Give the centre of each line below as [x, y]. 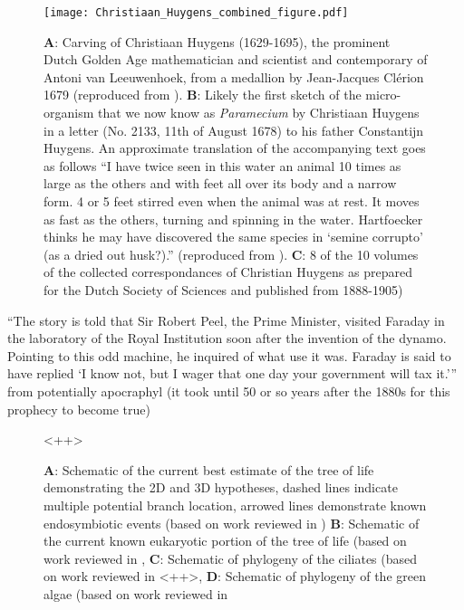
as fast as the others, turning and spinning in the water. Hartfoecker [233, 219]
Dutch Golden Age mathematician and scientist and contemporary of [236, 59]
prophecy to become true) [79, 409]
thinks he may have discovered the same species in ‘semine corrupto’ [233, 237]
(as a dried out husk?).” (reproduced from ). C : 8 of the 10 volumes [231, 254]
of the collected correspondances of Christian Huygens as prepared [228, 272]
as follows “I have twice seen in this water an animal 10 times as [222, 165]
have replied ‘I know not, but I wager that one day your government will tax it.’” [232, 373]
